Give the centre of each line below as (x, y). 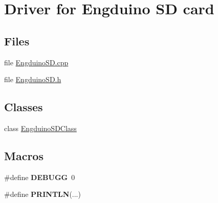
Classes (24, 107)
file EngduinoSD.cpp (36, 62)
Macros (24, 155)
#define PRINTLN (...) (42, 194)
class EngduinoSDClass (40, 128)
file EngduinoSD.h (33, 79)
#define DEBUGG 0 (40, 177)
